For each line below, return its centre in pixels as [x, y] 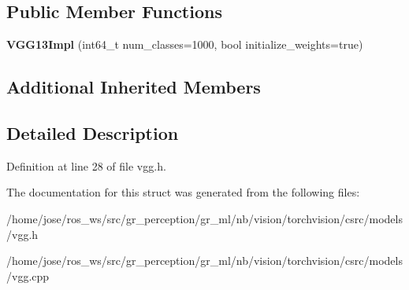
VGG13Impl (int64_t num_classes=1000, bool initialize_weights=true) [185, 44]
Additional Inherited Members [134, 87]
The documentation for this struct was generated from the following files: [183, 192]
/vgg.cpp [28, 275]
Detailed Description [93, 132]
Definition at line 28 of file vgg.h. [86, 165]
